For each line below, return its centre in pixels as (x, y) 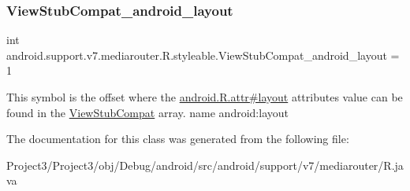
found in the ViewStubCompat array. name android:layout (147, 112)
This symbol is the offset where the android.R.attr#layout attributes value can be (205, 97)
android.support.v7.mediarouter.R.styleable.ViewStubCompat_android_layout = (203, 55)
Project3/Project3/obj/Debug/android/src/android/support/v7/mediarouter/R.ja (205, 165)
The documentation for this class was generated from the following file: (178, 139)
